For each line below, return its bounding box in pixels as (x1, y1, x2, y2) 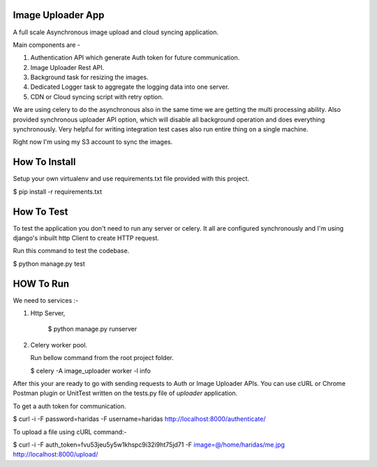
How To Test (13, 206, 68, 217)
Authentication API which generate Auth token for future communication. (30, 53, 240, 62)
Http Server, (30, 309, 66, 317)
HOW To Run (13, 278, 70, 289)
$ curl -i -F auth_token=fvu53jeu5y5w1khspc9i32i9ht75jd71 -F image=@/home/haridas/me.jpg (13, 440, 286, 449)
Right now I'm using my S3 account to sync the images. (13, 138, 173, 146)
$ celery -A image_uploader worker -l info (30, 366, 151, 375)
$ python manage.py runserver (47, 325, 138, 333)
